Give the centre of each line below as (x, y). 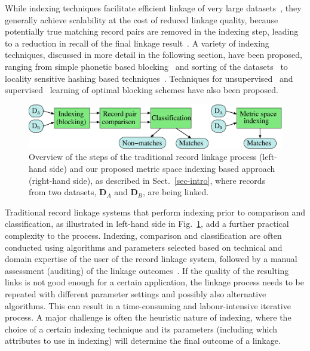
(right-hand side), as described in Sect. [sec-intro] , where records (147, 180)
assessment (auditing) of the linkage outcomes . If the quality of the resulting (147, 270)
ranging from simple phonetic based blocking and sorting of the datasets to (146, 66)
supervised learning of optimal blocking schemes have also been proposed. (142, 90)
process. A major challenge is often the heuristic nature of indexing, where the (148, 317)
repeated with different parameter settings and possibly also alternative (136, 293)
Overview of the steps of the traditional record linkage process (143, 157)
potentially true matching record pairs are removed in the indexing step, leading (152, 31)
